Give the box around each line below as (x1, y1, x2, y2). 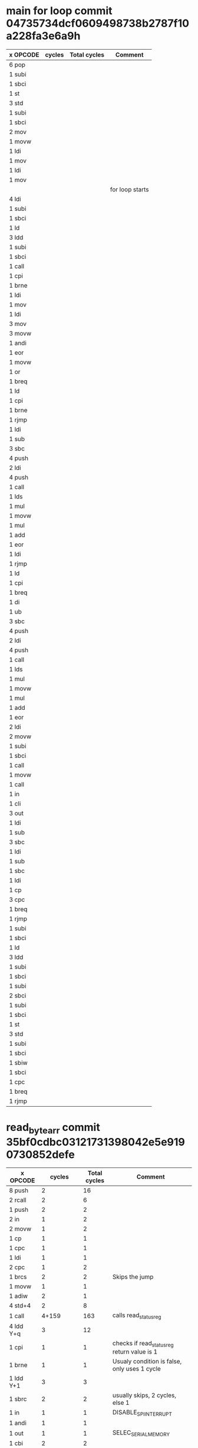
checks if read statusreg (112, 1339, 174, 1348)
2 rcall (9, 1196, 27, 1204)
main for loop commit (6, 4, 113, 18)
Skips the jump (112, 1273, 154, 1281)
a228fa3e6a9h (6, 30, 81, 43)
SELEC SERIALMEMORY (112, 1429, 170, 1438)
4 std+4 (9, 1302, 31, 1310)
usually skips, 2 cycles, (112, 1391, 177, 1399)
